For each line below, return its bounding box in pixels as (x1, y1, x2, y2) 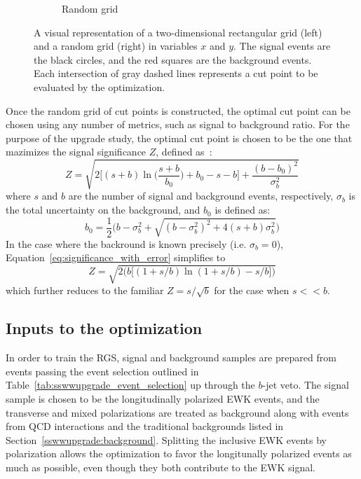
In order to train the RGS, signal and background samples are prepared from (6, 350, 336, 365)
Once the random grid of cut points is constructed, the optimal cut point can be (6, 103, 350, 118)
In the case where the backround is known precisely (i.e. (6, 236, 247, 251)
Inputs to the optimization (6, 317, 203, 339)
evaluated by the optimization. (34, 79, 165, 94)
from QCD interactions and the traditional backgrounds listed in (6, 419, 284, 433)
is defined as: (214, 202, 271, 217)
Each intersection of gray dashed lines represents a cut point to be (34, 66, 318, 81)
